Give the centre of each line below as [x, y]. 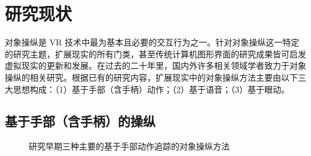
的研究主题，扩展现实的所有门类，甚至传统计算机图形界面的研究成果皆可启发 [155, 53]
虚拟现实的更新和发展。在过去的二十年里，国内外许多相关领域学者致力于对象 [155, 65]
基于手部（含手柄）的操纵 [80, 121]
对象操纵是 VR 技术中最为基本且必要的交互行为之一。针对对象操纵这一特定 [152, 42]
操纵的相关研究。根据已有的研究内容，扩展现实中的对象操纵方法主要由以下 [151, 77]
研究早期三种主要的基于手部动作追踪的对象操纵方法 [129, 146]
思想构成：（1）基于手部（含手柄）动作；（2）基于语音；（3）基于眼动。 [151, 89]
